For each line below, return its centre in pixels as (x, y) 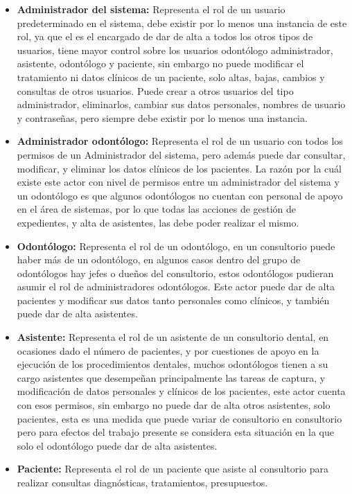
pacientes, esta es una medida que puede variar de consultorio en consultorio (179, 418)
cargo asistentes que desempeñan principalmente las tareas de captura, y (171, 377)
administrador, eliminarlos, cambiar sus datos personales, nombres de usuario (181, 104)
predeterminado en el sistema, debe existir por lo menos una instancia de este (182, 23)
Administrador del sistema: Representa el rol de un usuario (151, 9)
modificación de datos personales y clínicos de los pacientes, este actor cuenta (181, 391)
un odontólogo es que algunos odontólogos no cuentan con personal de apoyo (180, 195)
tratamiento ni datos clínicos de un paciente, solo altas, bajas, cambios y (171, 77)
